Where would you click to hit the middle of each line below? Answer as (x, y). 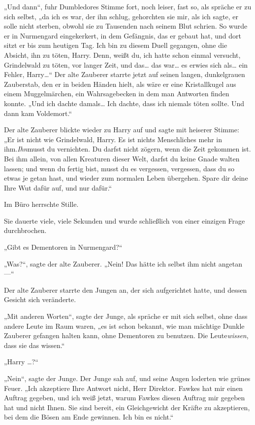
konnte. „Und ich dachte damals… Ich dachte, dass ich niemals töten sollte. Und (124, 103)
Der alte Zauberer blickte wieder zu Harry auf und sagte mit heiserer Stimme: (122, 130)
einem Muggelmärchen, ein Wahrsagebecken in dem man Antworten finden (117, 94)
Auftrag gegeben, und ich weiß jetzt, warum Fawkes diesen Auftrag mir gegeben (125, 398)
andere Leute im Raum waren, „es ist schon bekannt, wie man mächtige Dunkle (124, 326)
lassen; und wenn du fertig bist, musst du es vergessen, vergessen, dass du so (119, 168)
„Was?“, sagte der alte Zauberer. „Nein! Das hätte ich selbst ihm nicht (110, 263)
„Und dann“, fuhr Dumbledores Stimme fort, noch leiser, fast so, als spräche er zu (128, 6)
